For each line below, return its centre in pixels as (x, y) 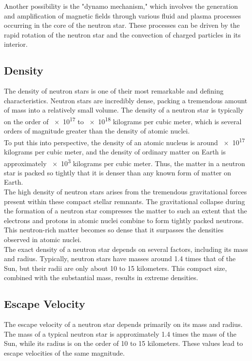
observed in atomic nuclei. (43, 239)
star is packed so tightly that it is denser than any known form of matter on (118, 172)
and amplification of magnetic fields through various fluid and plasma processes (123, 15)
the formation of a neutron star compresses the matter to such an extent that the (126, 211)
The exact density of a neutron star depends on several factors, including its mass (126, 249)
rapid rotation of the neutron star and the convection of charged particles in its (122, 34)
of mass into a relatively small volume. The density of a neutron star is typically (124, 110)
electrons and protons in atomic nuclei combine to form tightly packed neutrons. (124, 220)
